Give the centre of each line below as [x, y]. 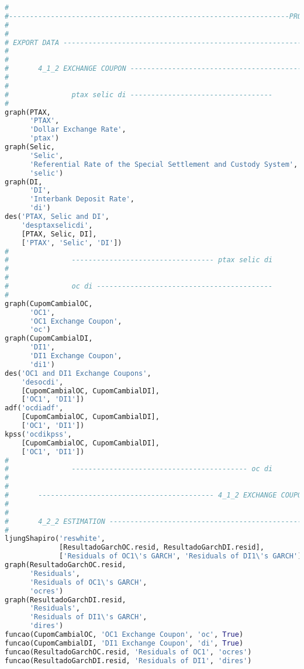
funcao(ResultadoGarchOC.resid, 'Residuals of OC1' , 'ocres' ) [128, 652]
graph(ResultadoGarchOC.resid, [65, 565]
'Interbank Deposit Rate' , [82, 199]
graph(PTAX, [28, 112]
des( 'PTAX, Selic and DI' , [57, 217]
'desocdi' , [42, 382]
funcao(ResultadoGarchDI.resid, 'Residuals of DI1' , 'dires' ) [128, 661]
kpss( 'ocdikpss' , [38, 434]
